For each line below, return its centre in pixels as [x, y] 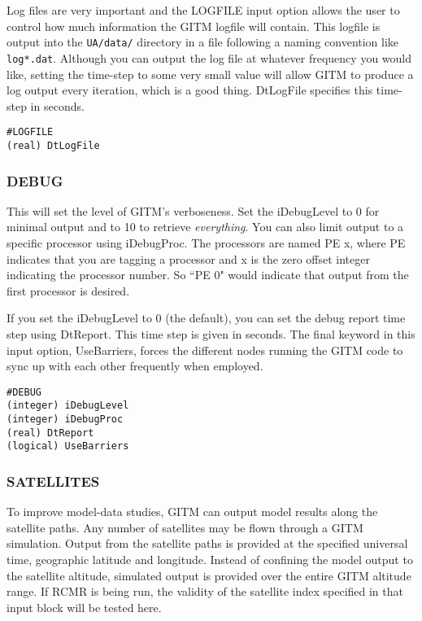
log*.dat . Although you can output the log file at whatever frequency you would [209, 57]
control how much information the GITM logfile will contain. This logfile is [194, 26]
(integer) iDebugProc [65, 420]
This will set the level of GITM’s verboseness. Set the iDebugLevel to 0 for [193, 210]
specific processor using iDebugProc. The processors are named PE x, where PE [206, 243]
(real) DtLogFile [53, 145]
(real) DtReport [50, 433]
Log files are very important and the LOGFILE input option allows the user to [203, 10]
